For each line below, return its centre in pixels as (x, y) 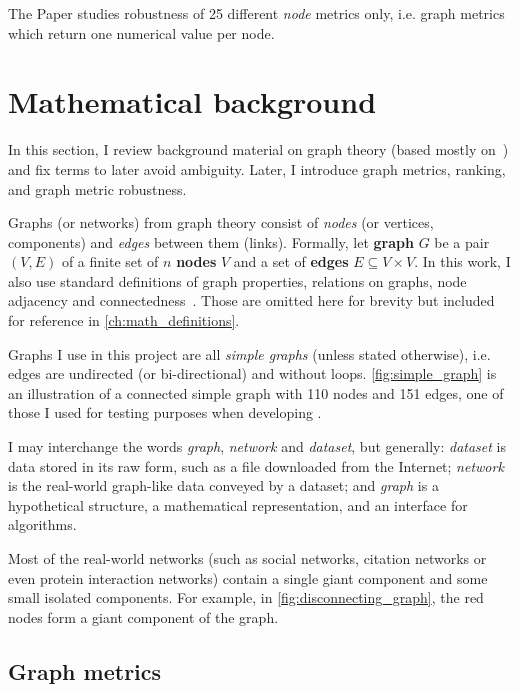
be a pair (462, 241)
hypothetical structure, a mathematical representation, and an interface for (238, 504)
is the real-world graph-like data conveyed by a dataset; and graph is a (223, 485)
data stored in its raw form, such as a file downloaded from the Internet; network (256, 465)
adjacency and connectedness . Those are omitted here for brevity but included (251, 300)
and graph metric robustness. (97, 188)
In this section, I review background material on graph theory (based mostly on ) (258, 149)
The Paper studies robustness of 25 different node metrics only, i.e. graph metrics (256, 13)
